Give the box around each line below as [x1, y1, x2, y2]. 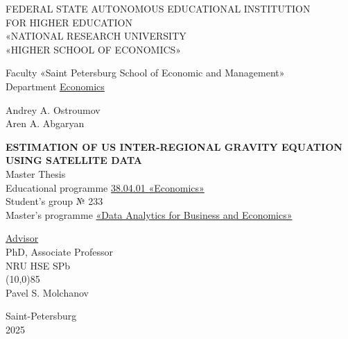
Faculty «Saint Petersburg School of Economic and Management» [6, 65, 285, 80]
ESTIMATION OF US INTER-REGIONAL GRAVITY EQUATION [6, 139, 342, 154]
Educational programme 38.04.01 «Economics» [6, 180, 205, 195]
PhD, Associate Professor [6, 244, 113, 258]
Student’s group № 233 [6, 194, 103, 208]
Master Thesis [6, 166, 66, 181]
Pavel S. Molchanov [6, 285, 89, 299]
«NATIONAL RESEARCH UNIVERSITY [6, 28, 186, 43]
